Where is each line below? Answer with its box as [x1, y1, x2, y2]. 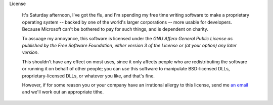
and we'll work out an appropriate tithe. [22, 89, 104, 95]
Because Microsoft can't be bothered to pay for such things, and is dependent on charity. [22, 26, 208, 32]
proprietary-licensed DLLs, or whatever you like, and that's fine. [22, 73, 155, 79]
